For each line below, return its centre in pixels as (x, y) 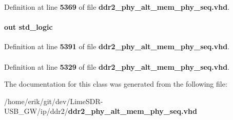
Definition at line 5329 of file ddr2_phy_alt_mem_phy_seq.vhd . (117, 66)
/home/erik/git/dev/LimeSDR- (54, 101)
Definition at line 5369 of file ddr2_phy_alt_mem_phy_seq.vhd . (117, 7)
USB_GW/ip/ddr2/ (36, 111)
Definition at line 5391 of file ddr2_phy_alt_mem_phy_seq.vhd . (117, 46)
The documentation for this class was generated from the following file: (116, 84)
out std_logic (28, 27)
